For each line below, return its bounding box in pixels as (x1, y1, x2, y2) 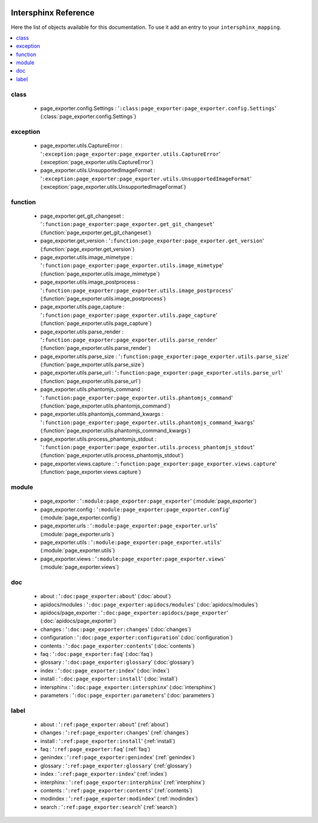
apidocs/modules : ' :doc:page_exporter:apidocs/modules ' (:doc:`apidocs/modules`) (40, 601, 259, 608)
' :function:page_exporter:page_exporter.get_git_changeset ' (40, 221, 214, 228)
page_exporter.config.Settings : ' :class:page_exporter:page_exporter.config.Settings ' (40, 104, 277, 112)
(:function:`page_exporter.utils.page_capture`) (40, 320, 152, 327)
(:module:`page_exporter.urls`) (40, 530, 114, 537)
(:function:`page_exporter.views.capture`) (40, 468, 141, 476)
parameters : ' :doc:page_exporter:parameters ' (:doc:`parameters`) (40, 691, 214, 699)
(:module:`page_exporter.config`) (40, 514, 121, 521)
